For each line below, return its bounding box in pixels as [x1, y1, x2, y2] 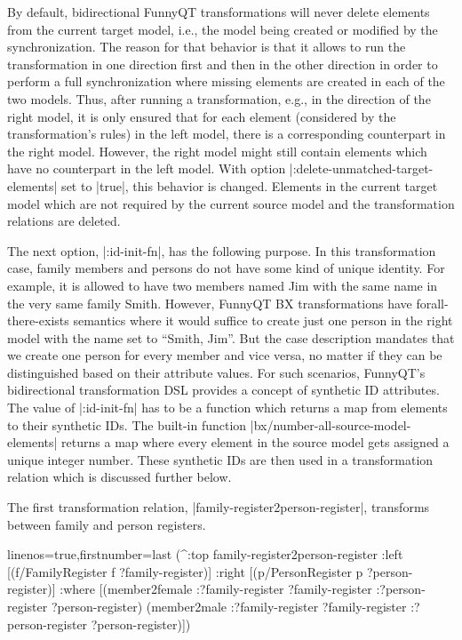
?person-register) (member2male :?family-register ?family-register [51, 597, 407, 615]
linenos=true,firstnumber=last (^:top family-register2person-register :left [7, 545, 403, 564]
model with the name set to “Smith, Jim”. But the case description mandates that [7, 328, 455, 347]
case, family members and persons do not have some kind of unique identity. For [7, 259, 445, 277]
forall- [416, 293, 449, 312]
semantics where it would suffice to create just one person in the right [73, 311, 453, 330]
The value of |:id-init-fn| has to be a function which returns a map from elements [7, 398, 448, 417]
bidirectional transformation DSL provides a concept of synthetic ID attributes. [7, 380, 440, 399]
